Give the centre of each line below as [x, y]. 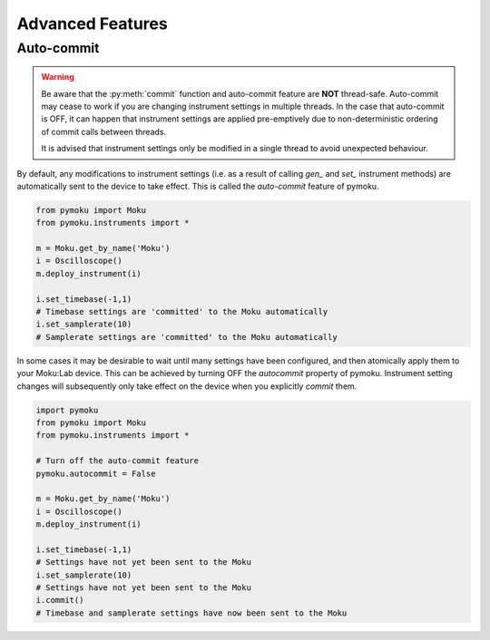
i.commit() [60, 600]
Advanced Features [92, 24]
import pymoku [67, 410]
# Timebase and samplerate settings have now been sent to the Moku [191, 613]
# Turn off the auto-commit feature [118, 461]
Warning [58, 77]
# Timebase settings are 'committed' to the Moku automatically [182, 312]
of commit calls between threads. [104, 131]
